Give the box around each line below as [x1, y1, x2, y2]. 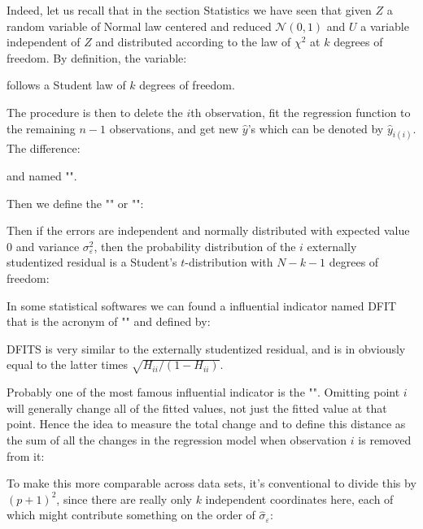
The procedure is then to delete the [7, 103, 183, 120]
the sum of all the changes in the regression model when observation [7, 431, 347, 448]
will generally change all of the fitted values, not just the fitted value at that [7, 399, 387, 416]
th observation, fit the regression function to [190, 103, 411, 120]
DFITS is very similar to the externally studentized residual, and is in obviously [7, 340, 406, 357]
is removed [358, 431, 412, 448]
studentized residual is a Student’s [7, 254, 177, 271]
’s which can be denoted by [247, 119, 384, 137]
